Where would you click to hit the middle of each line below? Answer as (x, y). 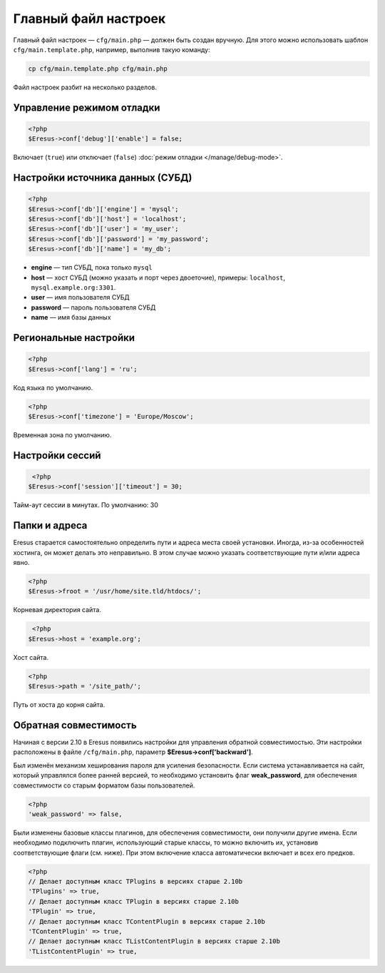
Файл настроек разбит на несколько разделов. (85, 87)
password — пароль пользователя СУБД (93, 307)
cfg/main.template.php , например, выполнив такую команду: (112, 49)
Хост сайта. (31, 657)
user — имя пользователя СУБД (80, 297)
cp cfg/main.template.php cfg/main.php (98, 68)
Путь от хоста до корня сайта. (59, 705)
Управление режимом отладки (87, 107)
